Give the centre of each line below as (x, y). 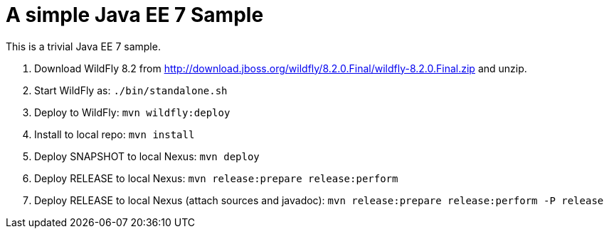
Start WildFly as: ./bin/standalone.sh (131, 90)
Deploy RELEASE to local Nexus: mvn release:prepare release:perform (216, 178)
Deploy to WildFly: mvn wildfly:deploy (132, 112)
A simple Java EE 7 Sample (135, 15)
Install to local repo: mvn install (115, 134)
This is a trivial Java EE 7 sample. (83, 46)
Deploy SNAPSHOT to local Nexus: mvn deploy (147, 156)
